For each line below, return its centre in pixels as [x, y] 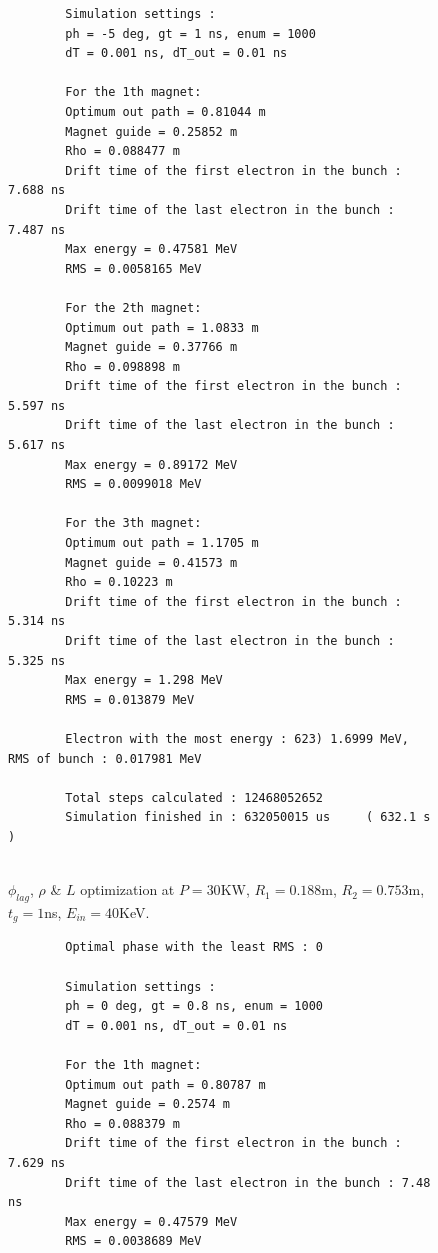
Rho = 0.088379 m [122, 1123]
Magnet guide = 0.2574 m [147, 1104]
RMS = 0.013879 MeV [130, 699]
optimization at [127, 889]
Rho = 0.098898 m [122, 366]
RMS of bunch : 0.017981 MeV [105, 758]
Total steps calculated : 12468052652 [194, 797]
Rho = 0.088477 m [122, 151]
